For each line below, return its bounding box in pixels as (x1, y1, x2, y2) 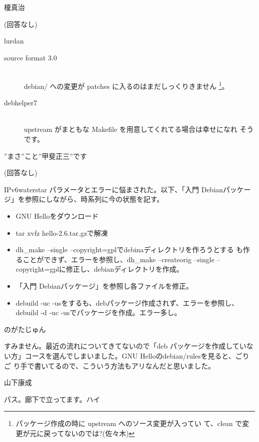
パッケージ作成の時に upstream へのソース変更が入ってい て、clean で (15, 418, 243, 429)
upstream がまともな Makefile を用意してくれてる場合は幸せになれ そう (24, 124, 254, 134)
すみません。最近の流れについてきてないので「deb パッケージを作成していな (4, 341, 254, 351)
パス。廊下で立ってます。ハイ (4, 394, 100, 404)
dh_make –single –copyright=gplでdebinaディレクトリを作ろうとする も (15, 244, 243, 255)
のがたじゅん (4, 324, 46, 334)
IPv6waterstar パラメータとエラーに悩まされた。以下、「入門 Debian (4, 184, 223, 194)
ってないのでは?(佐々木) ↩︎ (50, 428, 135, 438)
